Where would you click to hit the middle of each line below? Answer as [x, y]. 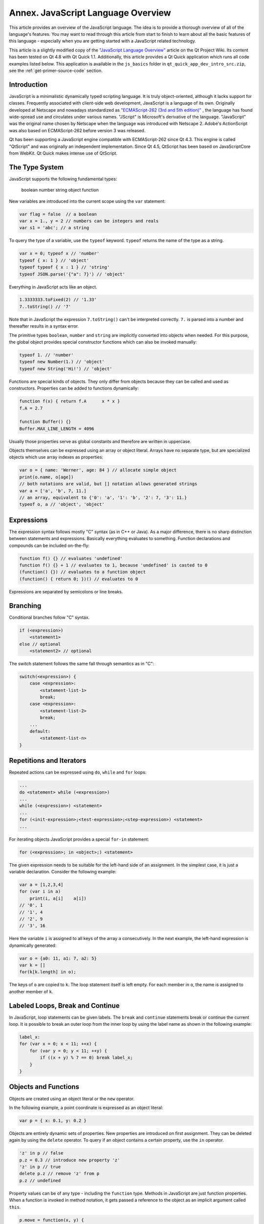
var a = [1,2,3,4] [41, 884]
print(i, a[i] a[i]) [58, 898]
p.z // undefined [40, 1180]
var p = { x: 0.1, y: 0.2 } [53, 1120]
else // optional [40, 644]
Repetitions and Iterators [48, 761]
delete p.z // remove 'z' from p [59, 1174]
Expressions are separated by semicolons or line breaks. [66, 591]
